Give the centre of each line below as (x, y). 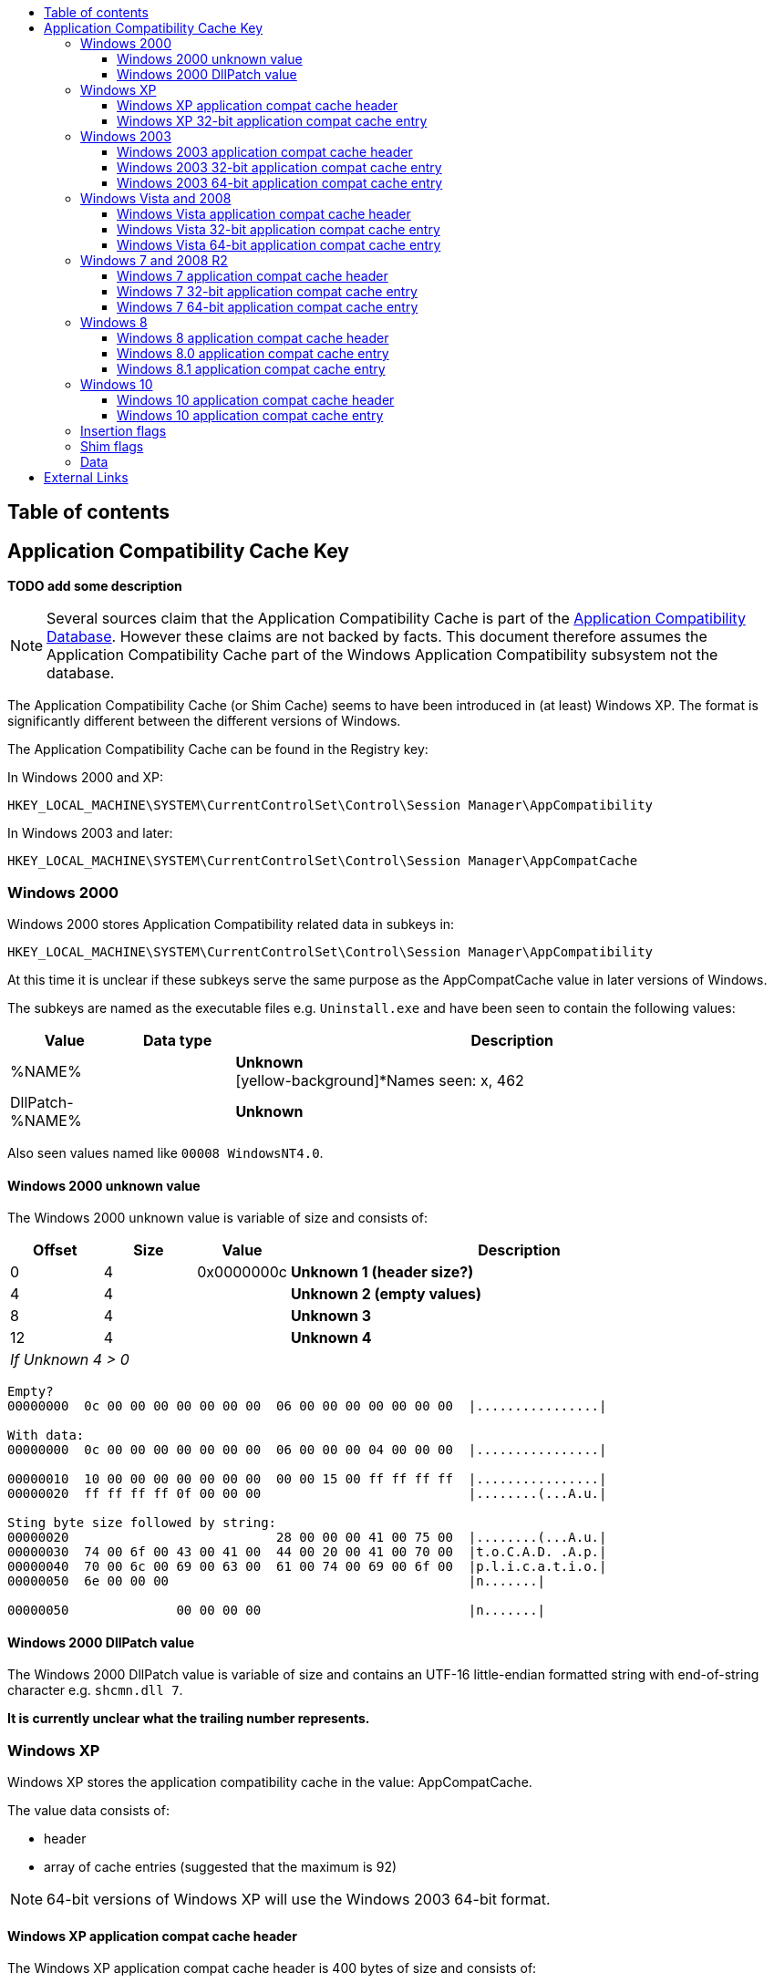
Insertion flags (124, 431)
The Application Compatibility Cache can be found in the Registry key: (218, 749)
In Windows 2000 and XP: (86, 778)
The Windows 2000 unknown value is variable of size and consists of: (217, 1218)
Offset (55, 1250)
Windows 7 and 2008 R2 (154, 260)
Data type (177, 1041)
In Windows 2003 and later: (90, 833)
